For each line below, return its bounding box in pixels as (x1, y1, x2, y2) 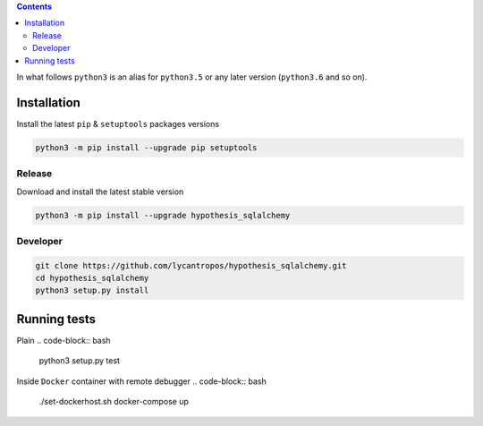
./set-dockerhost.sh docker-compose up (38, 396, 190, 407)
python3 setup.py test (38, 355, 121, 366)
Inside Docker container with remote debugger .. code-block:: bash (16, 376, 267, 387)
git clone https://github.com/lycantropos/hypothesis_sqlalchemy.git (35, 260, 347, 270)
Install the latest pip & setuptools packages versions (16, 118, 219, 129)
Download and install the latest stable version (16, 186, 184, 197)
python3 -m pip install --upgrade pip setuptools (35, 142, 258, 152)
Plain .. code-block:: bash (16, 335, 111, 345)
